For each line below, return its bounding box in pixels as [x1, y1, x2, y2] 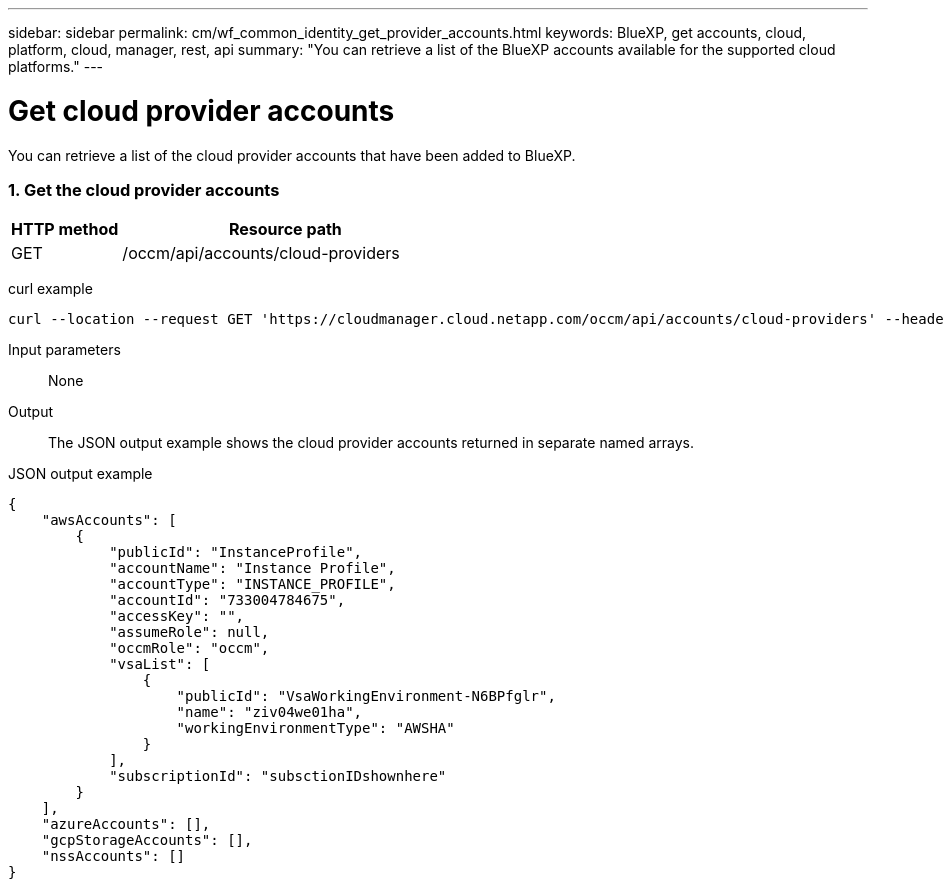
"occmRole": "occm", [109, 640, 270, 657]
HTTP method [11, 219, 119, 240]
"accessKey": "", [109, 608, 245, 625]
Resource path [228, 219, 342, 240]
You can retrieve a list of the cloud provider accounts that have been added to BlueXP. [8, 146, 576, 164]
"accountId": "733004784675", [109, 592, 346, 609]
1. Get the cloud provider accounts [8, 179, 280, 200]
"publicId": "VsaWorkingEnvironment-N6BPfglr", [176, 688, 556, 705]
